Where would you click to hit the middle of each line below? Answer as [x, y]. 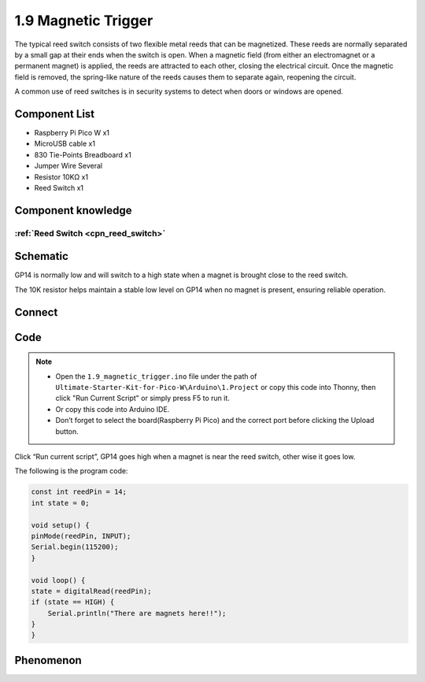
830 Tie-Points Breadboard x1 [83, 154]
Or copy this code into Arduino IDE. [113, 409]
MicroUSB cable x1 [65, 144]
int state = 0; [60, 503]
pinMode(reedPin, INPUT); [81, 536]
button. [67, 431]
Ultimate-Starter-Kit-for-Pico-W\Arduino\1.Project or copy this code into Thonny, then [216, 387]
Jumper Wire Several [68, 166]
